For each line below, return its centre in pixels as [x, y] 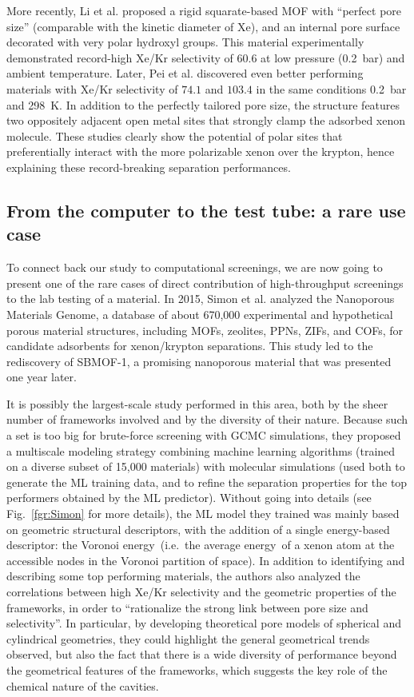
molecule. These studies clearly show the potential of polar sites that [175, 135]
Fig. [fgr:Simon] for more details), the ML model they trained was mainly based [203, 514]
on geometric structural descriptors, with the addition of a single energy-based [198, 529]
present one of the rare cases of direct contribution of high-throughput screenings [205, 283]
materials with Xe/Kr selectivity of [92, 88]
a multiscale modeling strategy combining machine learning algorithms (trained [201, 450]
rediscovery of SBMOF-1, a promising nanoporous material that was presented [199, 361]
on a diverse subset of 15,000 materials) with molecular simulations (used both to [206, 466]
